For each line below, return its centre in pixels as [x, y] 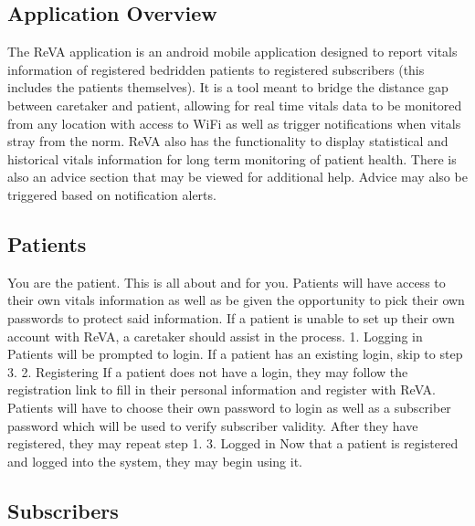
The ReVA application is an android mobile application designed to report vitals [232, 52]
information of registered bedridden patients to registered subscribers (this [216, 69]
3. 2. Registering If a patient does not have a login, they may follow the [208, 371]
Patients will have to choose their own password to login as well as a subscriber [229, 407]
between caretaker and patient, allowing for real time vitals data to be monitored [235, 105]
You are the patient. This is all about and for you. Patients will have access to [227, 282]
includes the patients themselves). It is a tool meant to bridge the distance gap [228, 87]
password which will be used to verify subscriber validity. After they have [213, 425]
